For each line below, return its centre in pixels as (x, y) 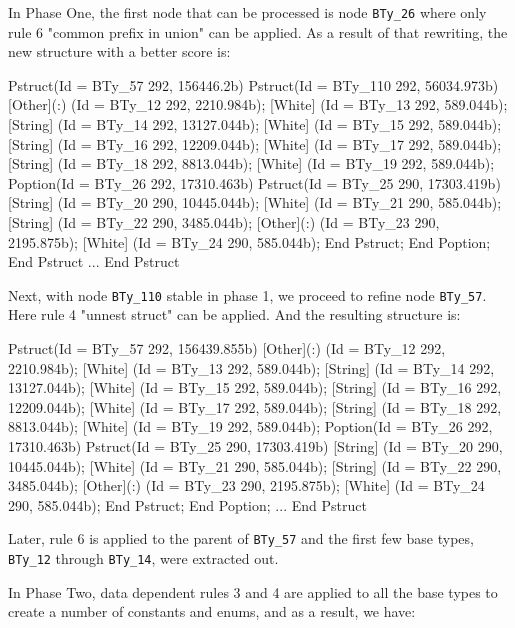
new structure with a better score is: (119, 51)
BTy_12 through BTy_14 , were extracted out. (143, 558)
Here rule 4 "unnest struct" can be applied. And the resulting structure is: (234, 314)
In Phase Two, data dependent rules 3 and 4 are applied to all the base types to (253, 591)
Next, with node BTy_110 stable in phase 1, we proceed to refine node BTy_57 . (247, 294)
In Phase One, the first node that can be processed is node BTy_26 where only (247, 12)
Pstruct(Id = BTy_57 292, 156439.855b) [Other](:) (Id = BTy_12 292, (227, 348)
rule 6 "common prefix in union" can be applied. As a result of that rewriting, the (258, 31)
